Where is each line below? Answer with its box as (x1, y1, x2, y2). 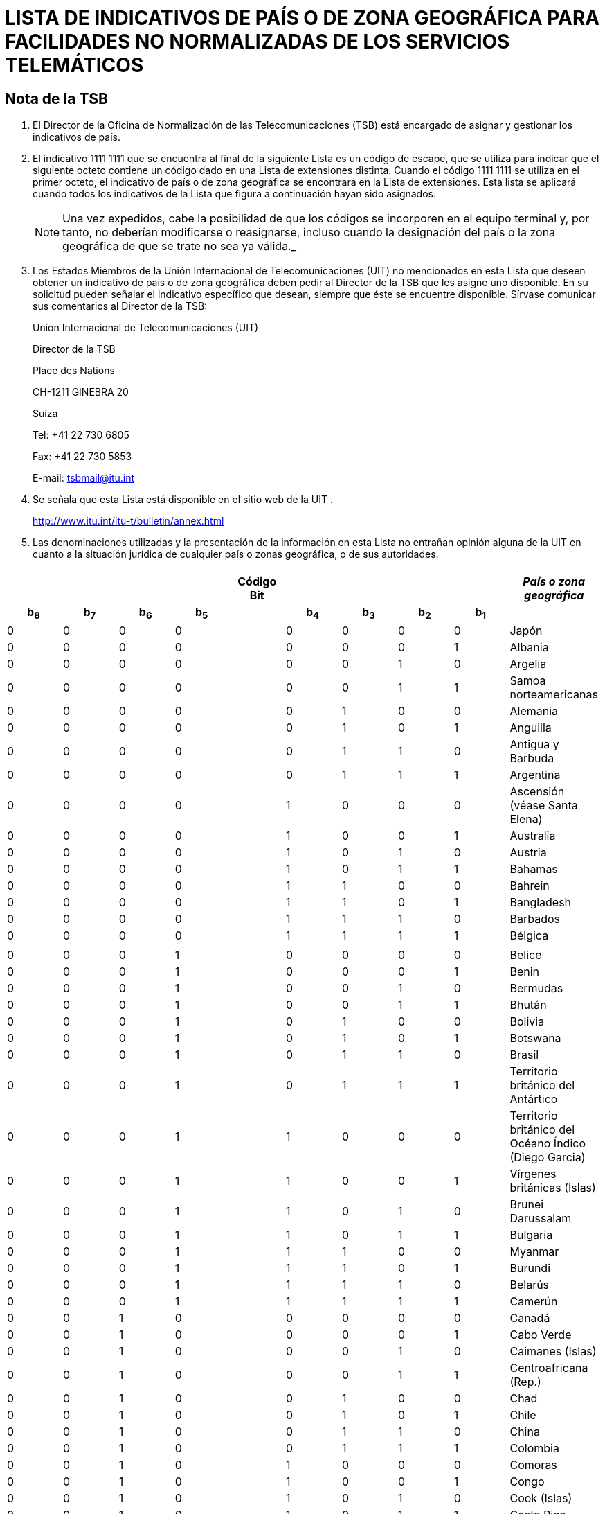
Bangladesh (509, 895, 572, 909)
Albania (509, 640, 549, 654)
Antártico (509, 1091, 558, 1106)
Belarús (509, 1277, 550, 1292)
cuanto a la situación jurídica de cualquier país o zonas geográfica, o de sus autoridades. (33, 548, 439, 561)
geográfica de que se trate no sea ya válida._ (62, 239, 297, 254)
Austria (509, 845, 547, 859)
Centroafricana (509, 1360, 588, 1375)
